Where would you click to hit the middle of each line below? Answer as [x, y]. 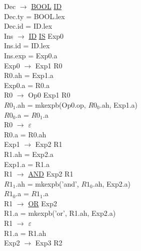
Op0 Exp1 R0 [49, 95]
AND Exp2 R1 [51, 174]
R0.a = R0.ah [25, 134]
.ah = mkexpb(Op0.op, [51, 104]
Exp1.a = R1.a [27, 164]
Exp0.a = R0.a [27, 85]
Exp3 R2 [49, 243]
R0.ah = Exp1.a [29, 75]
